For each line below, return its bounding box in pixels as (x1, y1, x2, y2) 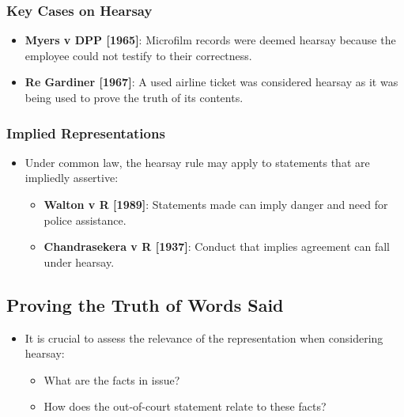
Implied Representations (6, 123, 165, 142)
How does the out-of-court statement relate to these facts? (43, 398, 327, 415)
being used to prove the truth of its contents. (25, 89, 244, 105)
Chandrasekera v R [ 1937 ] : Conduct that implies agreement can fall (43, 238, 391, 255)
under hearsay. (43, 253, 115, 270)
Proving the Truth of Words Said (6, 292, 284, 317)
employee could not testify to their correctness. (25, 47, 252, 63)
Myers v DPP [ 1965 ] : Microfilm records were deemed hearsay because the (25, 32, 396, 48)
